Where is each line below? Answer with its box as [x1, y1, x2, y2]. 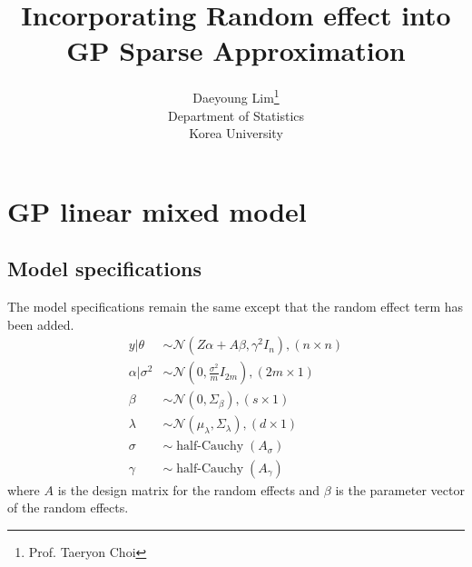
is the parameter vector [335, 480, 465, 499]
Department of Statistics [167, 105, 305, 124]
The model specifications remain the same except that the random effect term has [7, 297, 464, 316]
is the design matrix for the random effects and [57, 480, 320, 499]
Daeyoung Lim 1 [192, 85, 280, 106]
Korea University [189, 124, 283, 143]
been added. [7, 314, 74, 333]
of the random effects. [7, 498, 129, 517]
